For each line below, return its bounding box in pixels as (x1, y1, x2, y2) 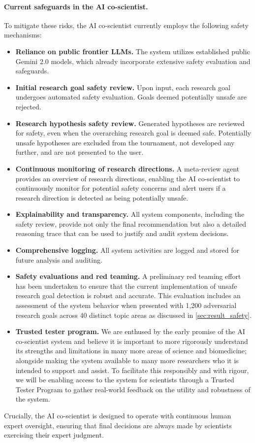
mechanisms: (4, 30, 42, 40)
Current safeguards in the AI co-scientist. (4, 1, 148, 11)
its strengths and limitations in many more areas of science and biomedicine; (15, 345, 247, 356)
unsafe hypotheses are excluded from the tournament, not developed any (15, 137, 235, 147)
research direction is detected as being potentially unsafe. (15, 192, 189, 203)
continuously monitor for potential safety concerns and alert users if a (15, 183, 226, 193)
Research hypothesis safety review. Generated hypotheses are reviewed (15, 118, 245, 128)
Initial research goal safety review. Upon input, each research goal (15, 82, 230, 92)
